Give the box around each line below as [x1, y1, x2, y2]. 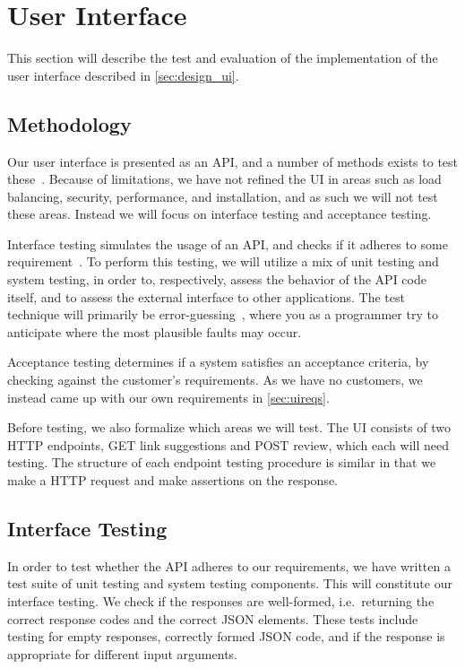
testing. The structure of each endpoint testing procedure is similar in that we [7, 453, 436, 472]
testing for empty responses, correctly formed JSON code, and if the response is [7, 627, 445, 646]
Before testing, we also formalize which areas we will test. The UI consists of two [7, 418, 452, 437]
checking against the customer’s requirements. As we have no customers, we [7, 370, 423, 389]
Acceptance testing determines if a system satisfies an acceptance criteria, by [7, 352, 429, 371]
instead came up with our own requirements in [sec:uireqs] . [7, 387, 330, 406]
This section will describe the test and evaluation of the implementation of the [7, 48, 438, 67]
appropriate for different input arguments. [7, 644, 237, 663]
